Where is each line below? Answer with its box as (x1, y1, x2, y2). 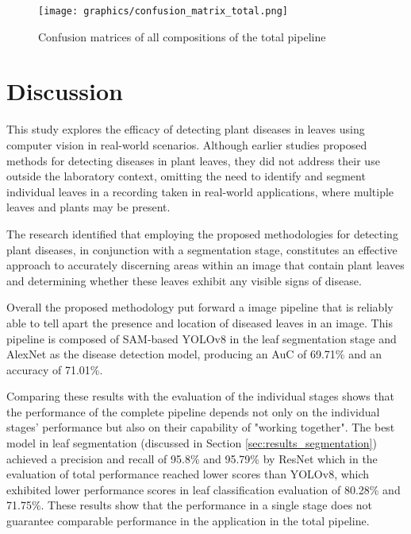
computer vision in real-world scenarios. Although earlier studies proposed (6, 136, 367, 153)
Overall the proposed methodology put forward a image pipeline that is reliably (6, 299, 394, 315)
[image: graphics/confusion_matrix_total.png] (38, 6, 288, 17)
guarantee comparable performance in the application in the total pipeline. (6, 513, 370, 529)
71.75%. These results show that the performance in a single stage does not (6, 497, 373, 513)
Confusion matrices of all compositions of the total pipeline (38, 28, 326, 44)
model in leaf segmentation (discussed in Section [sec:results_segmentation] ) (6, 435, 377, 451)
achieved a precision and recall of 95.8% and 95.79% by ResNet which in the (6, 450, 378, 466)
